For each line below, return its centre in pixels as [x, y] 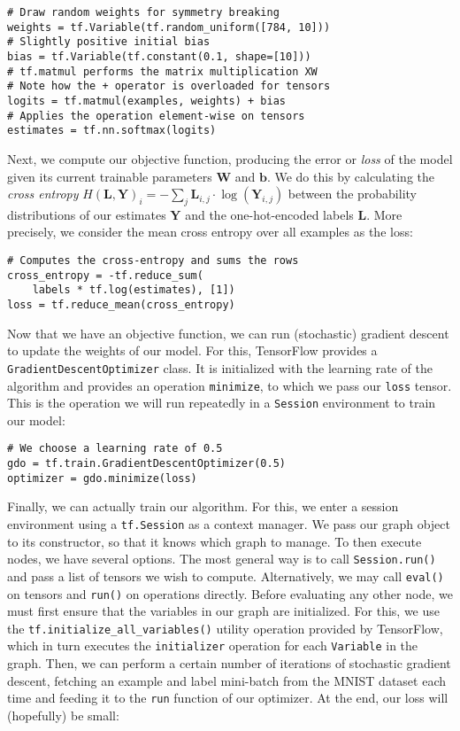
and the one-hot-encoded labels [269, 214]
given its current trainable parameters [110, 176]
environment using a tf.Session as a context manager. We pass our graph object [229, 524]
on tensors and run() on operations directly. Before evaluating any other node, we [230, 593]
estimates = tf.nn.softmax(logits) [112, 131]
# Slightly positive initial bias [109, 42]
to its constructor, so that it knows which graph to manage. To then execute [215, 541]
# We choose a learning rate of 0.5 [115, 449]
